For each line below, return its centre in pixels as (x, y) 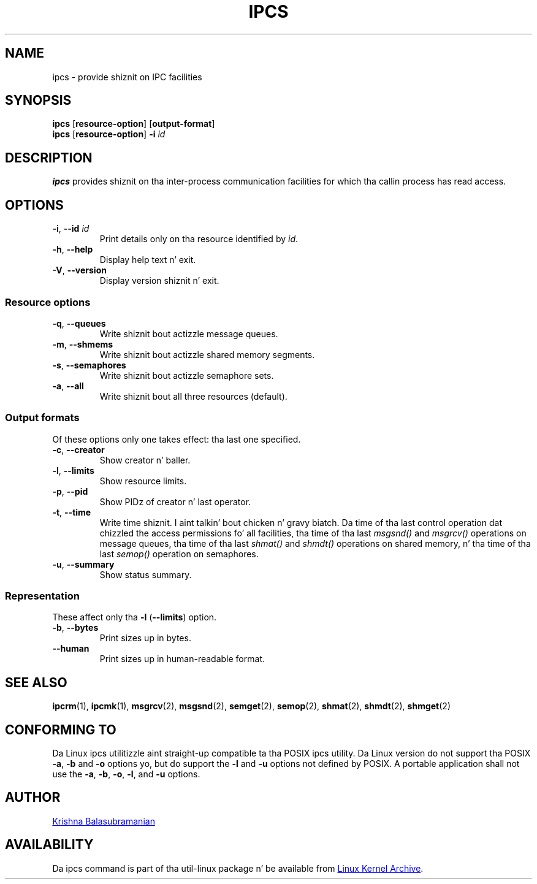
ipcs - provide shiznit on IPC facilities (127, 77)
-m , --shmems (83, 344)
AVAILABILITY (49, 845)
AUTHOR (33, 798)
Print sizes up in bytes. (145, 638)
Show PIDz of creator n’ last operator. (175, 501)
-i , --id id (71, 229)
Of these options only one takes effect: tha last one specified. (177, 439)
